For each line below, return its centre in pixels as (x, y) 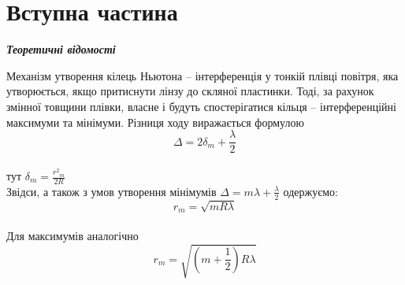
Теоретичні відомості (61, 49)
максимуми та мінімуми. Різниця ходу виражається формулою (155, 122)
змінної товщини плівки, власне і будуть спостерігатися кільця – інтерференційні (201, 106)
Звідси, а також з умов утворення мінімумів (111, 191)
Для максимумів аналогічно (72, 235)
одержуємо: (310, 191)
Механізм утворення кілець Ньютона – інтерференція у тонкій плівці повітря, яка (202, 75)
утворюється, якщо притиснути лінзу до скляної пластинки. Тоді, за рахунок (190, 91)
